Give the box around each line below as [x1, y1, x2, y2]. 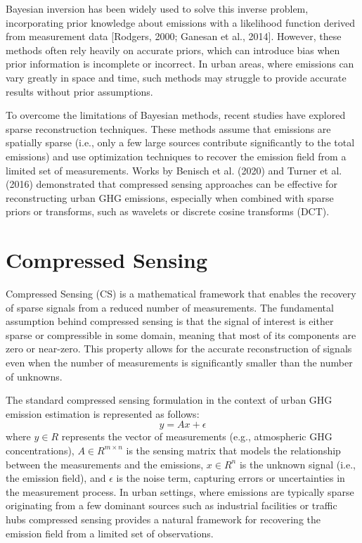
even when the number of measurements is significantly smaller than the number [6, 355, 353, 369]
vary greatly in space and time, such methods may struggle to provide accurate [6, 70, 347, 84]
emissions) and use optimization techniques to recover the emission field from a [6, 148, 347, 163]
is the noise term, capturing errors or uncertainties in [116, 471, 345, 485]
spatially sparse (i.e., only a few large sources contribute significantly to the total [6, 135, 355, 150]
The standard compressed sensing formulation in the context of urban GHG [6, 392, 332, 407]
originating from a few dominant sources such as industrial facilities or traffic [6, 498, 337, 513]
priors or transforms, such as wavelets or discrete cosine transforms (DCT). [6, 204, 330, 219]
